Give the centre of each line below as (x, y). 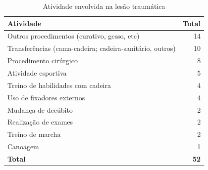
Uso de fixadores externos (46, 97)
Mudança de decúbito (40, 109)
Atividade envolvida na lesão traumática (104, 6)
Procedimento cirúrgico (43, 61)
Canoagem (23, 147)
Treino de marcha (34, 134)
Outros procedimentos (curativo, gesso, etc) (74, 36)
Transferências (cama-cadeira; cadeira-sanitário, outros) (92, 48)
